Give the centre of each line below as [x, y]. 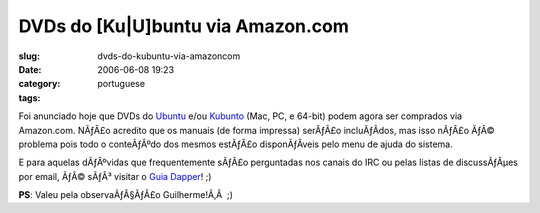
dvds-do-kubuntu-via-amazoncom [169, 56]
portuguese [121, 84]
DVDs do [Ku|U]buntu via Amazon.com [184, 26]
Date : [30, 69]
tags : [29, 97]
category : [39, 84]
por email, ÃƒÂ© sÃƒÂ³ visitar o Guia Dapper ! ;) [115, 176]
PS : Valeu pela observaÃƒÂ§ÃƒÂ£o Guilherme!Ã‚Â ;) [126, 195]
